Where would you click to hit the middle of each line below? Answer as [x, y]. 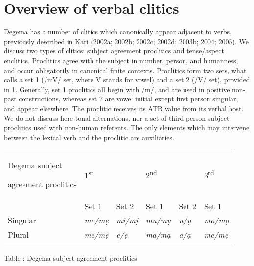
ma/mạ [158, 235]
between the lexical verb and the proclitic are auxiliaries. [89, 137]
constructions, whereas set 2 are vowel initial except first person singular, [128, 99]
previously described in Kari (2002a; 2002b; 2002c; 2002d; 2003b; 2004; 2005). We [127, 41]
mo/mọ [216, 220]
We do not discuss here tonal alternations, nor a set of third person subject [117, 118]
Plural [18, 235]
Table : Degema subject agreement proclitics [70, 258]
